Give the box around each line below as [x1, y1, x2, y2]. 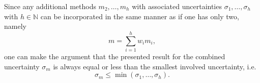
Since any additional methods [4, 1, 96, 11]
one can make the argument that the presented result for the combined [4, 51, 225, 61]
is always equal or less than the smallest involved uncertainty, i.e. [53, 61, 256, 71]
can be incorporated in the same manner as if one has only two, [40, 11, 239, 21]
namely [4, 21, 26, 31]
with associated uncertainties [132, 1, 222, 11]
